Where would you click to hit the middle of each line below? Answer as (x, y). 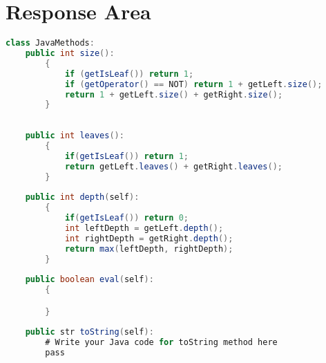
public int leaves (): (75, 136)
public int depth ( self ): (82, 197)
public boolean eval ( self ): (89, 280)
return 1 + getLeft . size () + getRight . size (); (174, 94)
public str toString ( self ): (89, 332)
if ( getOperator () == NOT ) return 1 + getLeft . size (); (193, 84)
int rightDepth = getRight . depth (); (149, 238)
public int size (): (70, 53)
